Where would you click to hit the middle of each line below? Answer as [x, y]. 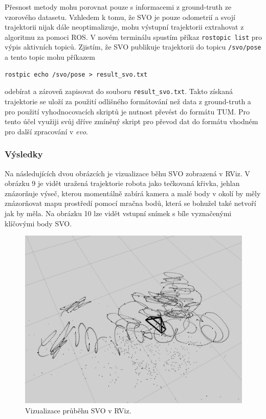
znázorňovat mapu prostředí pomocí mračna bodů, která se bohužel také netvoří [130, 203]
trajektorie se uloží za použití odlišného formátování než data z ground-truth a [128, 101]
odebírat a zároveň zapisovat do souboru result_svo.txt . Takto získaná [119, 91]
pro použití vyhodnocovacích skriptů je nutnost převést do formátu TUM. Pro [127, 111]
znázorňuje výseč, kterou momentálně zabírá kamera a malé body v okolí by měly [133, 193]
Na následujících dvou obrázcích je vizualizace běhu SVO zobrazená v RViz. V [127, 173]
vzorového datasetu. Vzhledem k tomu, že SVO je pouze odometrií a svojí [120, 17]
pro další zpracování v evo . [46, 131]
